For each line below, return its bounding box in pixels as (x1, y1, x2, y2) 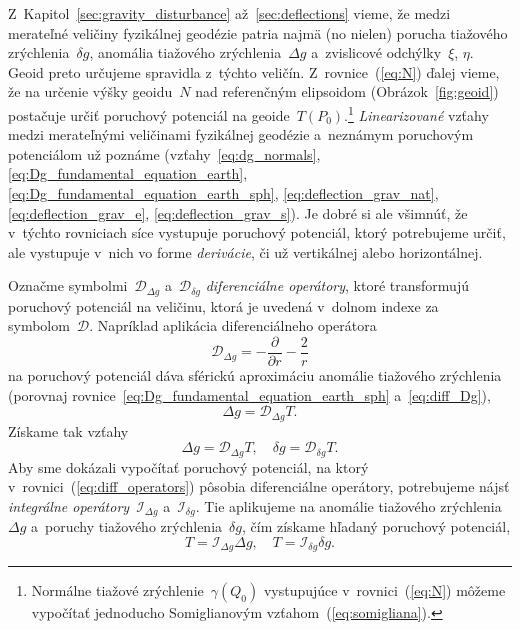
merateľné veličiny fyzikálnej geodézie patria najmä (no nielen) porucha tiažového (8, 22, 508, 43)
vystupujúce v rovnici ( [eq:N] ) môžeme (263, 580, 506, 601)
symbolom (8, 315, 70, 336)
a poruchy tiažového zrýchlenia (31, 516, 223, 537)
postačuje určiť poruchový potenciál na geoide (8, 104, 290, 125)
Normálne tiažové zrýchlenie (31, 580, 204, 601)
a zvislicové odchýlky (311, 42, 442, 63)
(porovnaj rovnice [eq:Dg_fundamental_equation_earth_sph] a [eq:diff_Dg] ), (8, 384, 491, 405)
